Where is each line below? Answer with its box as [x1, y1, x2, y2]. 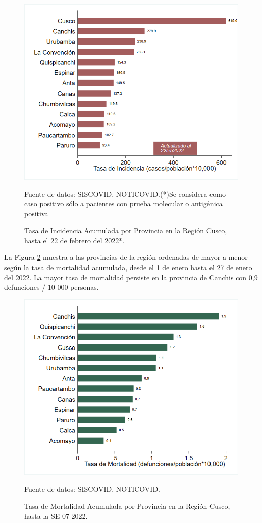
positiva [24, 208, 48, 219]
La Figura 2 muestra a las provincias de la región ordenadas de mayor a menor [4, 252, 248, 263]
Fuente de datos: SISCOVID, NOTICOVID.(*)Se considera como [24, 188, 226, 199]
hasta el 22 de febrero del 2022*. [24, 235, 125, 245]
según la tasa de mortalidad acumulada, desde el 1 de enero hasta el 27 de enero [4, 262, 252, 273]
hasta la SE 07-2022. [24, 510, 88, 521]
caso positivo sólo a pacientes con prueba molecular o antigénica [24, 198, 223, 209]
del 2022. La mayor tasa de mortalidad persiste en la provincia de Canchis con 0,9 [4, 272, 258, 282]
